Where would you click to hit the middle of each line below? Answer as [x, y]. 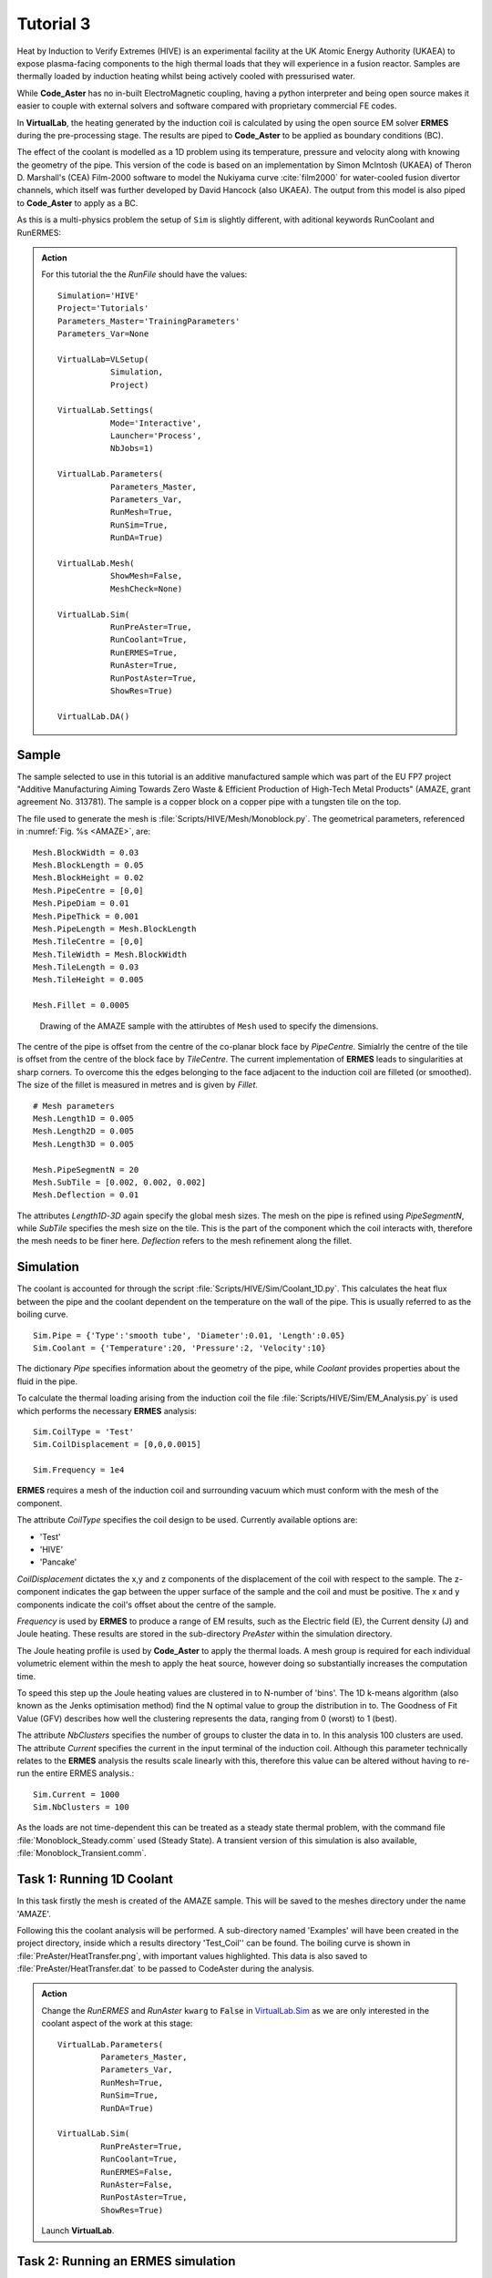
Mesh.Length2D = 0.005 [84, 1131]
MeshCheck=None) [146, 589]
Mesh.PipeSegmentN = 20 [86, 1170]
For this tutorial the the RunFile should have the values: [144, 274]
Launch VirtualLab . [78, 2231]
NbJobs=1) [132, 448]
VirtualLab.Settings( [106, 410]
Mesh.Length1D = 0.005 [84, 1118]
